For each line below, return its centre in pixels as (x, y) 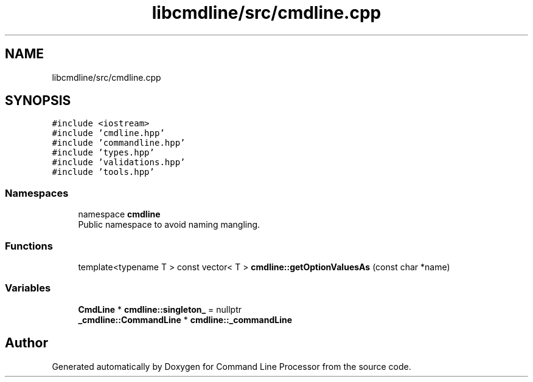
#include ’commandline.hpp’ (119, 143)
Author (26, 343)
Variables (28, 288)
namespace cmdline (119, 214)
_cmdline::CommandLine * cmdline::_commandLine (185, 319)
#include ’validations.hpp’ (119, 162)
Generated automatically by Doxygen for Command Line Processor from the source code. (232, 366)
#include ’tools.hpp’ (103, 172)
